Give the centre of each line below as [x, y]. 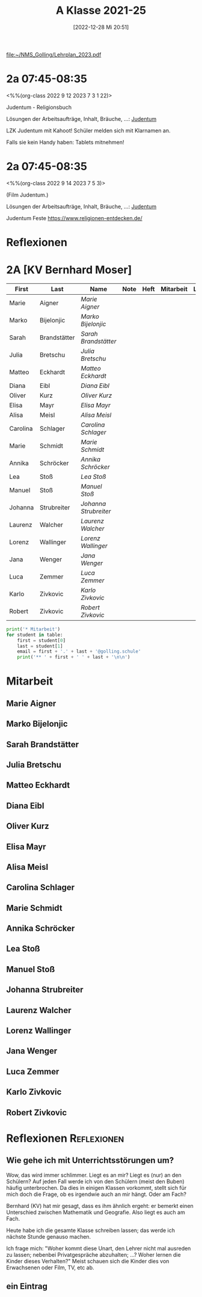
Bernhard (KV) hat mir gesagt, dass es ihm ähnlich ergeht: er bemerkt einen [100, 1206]
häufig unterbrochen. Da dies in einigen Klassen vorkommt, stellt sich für [96, 1188]
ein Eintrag [27, 1286]
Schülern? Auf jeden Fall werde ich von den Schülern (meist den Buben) [95, 1181]
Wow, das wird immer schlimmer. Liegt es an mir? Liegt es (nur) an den [94, 1175]
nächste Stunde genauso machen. [49, 1236]
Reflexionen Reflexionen [65, 1138]
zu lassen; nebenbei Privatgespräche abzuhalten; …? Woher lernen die [94, 1254]
